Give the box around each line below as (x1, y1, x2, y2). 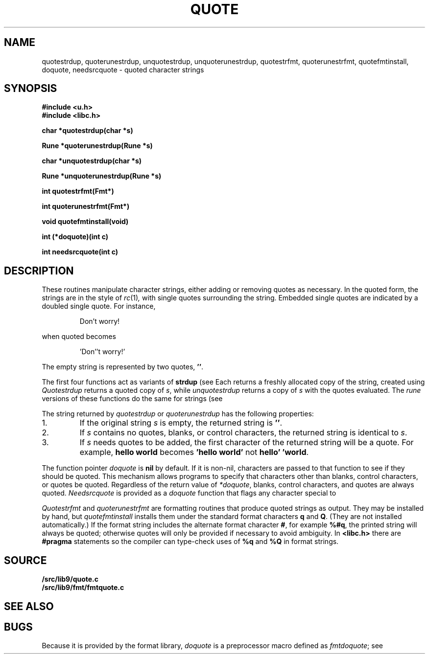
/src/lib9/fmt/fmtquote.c (42, 583, 124, 592)
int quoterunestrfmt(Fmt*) (42, 202, 130, 211)
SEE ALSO (4, 600, 54, 613)
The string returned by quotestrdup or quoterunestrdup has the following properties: (42, 409, 314, 418)
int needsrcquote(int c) (42, 248, 119, 256)
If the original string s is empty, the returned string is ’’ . (79, 418, 283, 428)
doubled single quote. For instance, (42, 302, 156, 311)
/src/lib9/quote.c (42, 575, 99, 584)
